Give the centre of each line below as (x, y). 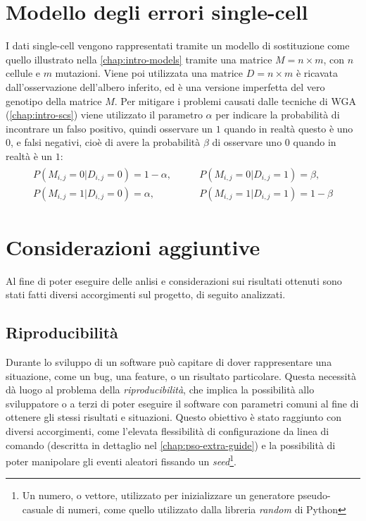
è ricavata (317, 73)
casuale (38, 509)
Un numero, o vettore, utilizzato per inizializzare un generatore (158, 495)
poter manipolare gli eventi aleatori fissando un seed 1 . (121, 460)
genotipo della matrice (54, 100)
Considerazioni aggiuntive (133, 246)
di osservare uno (247, 142)
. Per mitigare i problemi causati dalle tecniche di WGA (235, 100)
